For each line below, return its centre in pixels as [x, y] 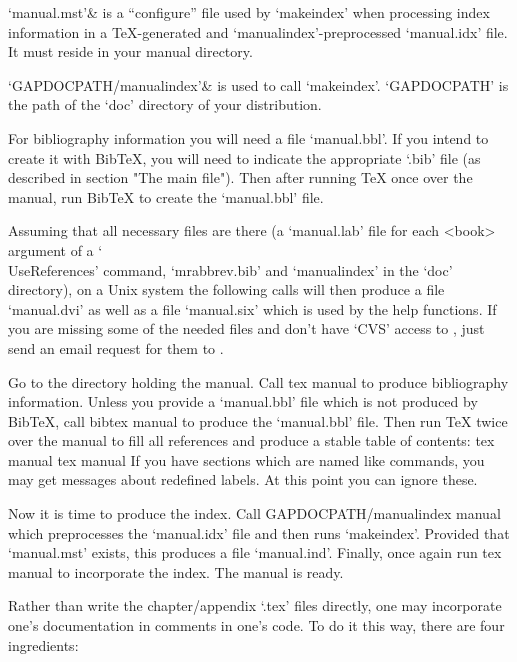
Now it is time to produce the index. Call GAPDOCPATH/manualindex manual [254, 513]
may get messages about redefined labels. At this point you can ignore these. [243, 479]
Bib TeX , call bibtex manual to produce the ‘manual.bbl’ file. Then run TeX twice [258, 420]
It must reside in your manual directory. [130, 51]
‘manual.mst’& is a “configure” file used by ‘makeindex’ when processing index [249, 12]
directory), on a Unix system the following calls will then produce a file [226, 289]
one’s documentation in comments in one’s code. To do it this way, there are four [256, 625]
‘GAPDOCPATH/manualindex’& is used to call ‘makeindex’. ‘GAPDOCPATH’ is [258, 84]
